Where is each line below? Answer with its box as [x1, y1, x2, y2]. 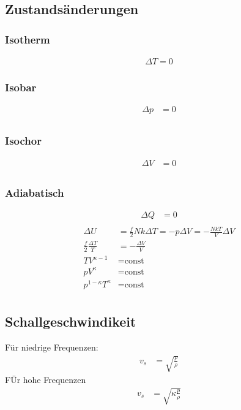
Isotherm [5, 31, 50, 47]
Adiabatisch [5, 184, 64, 200]
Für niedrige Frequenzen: [5, 341, 98, 354]
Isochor [5, 133, 42, 148]
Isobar [5, 79, 37, 94]
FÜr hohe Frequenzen [5, 373, 86, 386]
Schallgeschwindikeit [5, 312, 136, 331]
